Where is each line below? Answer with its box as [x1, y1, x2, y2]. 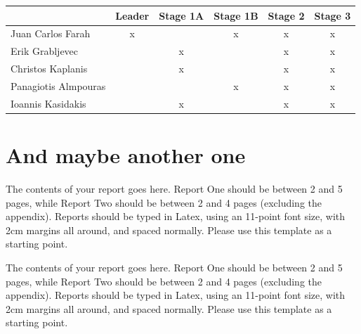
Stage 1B [214, 8, 258, 23]
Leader [115, 8, 150, 23]
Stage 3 [314, 8, 351, 23]
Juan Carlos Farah [11, 26, 91, 41]
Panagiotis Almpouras [11, 78, 106, 93]
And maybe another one [6, 141, 246, 169]
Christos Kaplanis [11, 61, 88, 76]
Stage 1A [159, 8, 204, 23]
